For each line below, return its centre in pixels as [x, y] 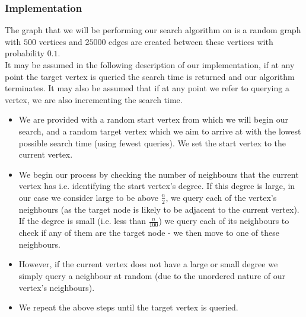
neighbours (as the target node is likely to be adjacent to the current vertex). [159, 209]
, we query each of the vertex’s [221, 197]
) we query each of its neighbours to [224, 221]
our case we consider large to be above [88, 197]
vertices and [60, 41]
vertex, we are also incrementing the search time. [94, 99]
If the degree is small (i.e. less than [82, 221]
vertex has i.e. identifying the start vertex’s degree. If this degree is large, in [157, 186]
